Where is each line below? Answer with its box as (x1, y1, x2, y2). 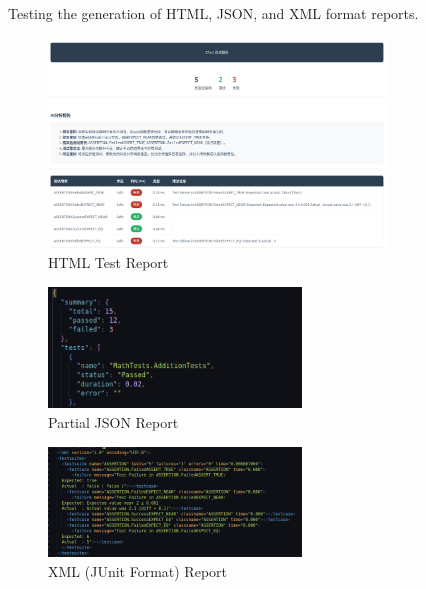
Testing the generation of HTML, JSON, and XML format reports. (8, 3, 419, 23)
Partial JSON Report (48, 411, 179, 432)
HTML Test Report (48, 252, 169, 273)
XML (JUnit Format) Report (48, 560, 227, 581)
